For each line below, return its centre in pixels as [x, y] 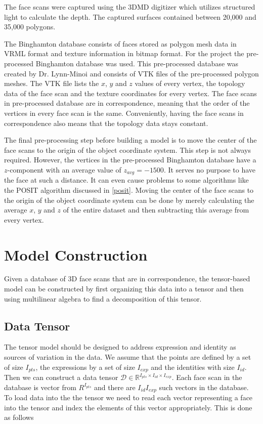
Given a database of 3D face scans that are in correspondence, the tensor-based [127, 279]
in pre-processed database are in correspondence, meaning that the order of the [127, 103]
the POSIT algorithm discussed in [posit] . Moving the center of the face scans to [129, 189]
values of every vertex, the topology [190, 83]
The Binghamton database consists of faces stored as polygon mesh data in [120, 43]
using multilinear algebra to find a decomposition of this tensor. [103, 298]
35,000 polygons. [30, 27]
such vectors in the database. [204, 387]
